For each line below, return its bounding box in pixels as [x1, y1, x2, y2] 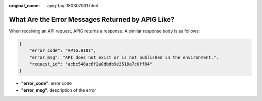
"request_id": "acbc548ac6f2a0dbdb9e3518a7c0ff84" [29, 61, 152, 67]
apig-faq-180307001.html [47, 3, 98, 8]
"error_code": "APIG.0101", [29, 48, 97, 53]
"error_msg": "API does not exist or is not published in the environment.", [29, 55, 219, 60]
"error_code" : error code [21, 80, 72, 87]
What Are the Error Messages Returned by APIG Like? [9, 15, 175, 24]
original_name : [9, 3, 40, 8]
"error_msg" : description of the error [21, 87, 97, 93]
